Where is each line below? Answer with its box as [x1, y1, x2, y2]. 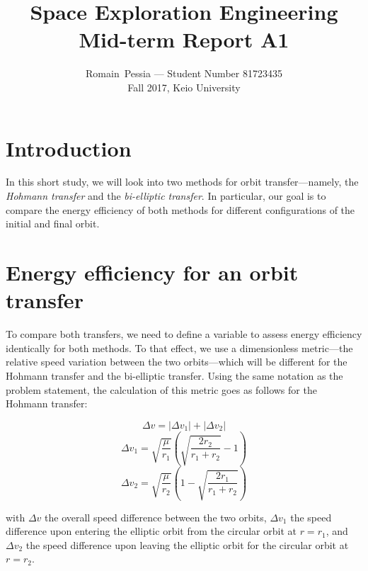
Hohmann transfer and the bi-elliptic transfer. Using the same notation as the [6, 368, 343, 383]
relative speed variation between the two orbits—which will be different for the [6, 354, 347, 369]
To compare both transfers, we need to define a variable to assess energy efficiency [6, 327, 362, 341]
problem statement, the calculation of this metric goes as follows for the [6, 382, 317, 397]
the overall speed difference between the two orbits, [45, 509, 267, 524]
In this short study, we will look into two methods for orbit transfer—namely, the [6, 174, 359, 189]
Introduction [6, 133, 132, 162]
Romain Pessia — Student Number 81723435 [86, 66, 282, 81]
